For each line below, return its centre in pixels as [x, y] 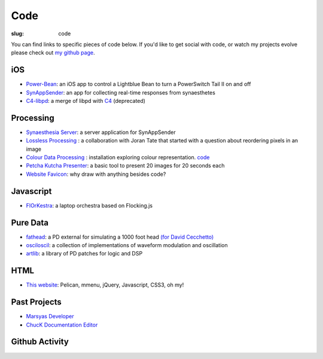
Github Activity [40, 342]
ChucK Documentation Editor [62, 325]
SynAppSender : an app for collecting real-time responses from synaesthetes [121, 92]
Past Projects [36, 302]
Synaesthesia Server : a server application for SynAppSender [101, 132]
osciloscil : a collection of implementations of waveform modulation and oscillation [127, 245]
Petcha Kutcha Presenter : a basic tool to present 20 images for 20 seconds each [125, 166]
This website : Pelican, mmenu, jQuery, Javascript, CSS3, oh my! [105, 285]
